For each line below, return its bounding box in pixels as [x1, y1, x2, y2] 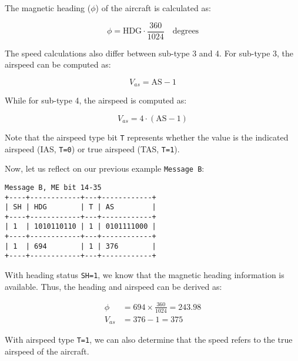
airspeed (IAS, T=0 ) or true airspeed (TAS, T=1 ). [5, 142, 180, 155]
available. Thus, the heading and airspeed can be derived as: [5, 280, 222, 292]
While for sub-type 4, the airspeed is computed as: [5, 94, 187, 106]
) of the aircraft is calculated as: [95, 2, 211, 14]
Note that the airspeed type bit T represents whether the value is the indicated [5, 131, 289, 143]
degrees [172, 27, 199, 36]
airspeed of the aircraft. [5, 345, 89, 357]
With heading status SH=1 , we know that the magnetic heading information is [5, 269, 284, 281]
